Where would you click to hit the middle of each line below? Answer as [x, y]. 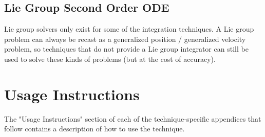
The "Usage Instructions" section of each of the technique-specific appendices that [133, 118]
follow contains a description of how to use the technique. [94, 129]
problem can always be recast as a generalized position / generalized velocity [125, 39]
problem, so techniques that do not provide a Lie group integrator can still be [126, 49]
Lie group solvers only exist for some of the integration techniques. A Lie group [129, 29]
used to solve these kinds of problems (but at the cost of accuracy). [110, 59]
